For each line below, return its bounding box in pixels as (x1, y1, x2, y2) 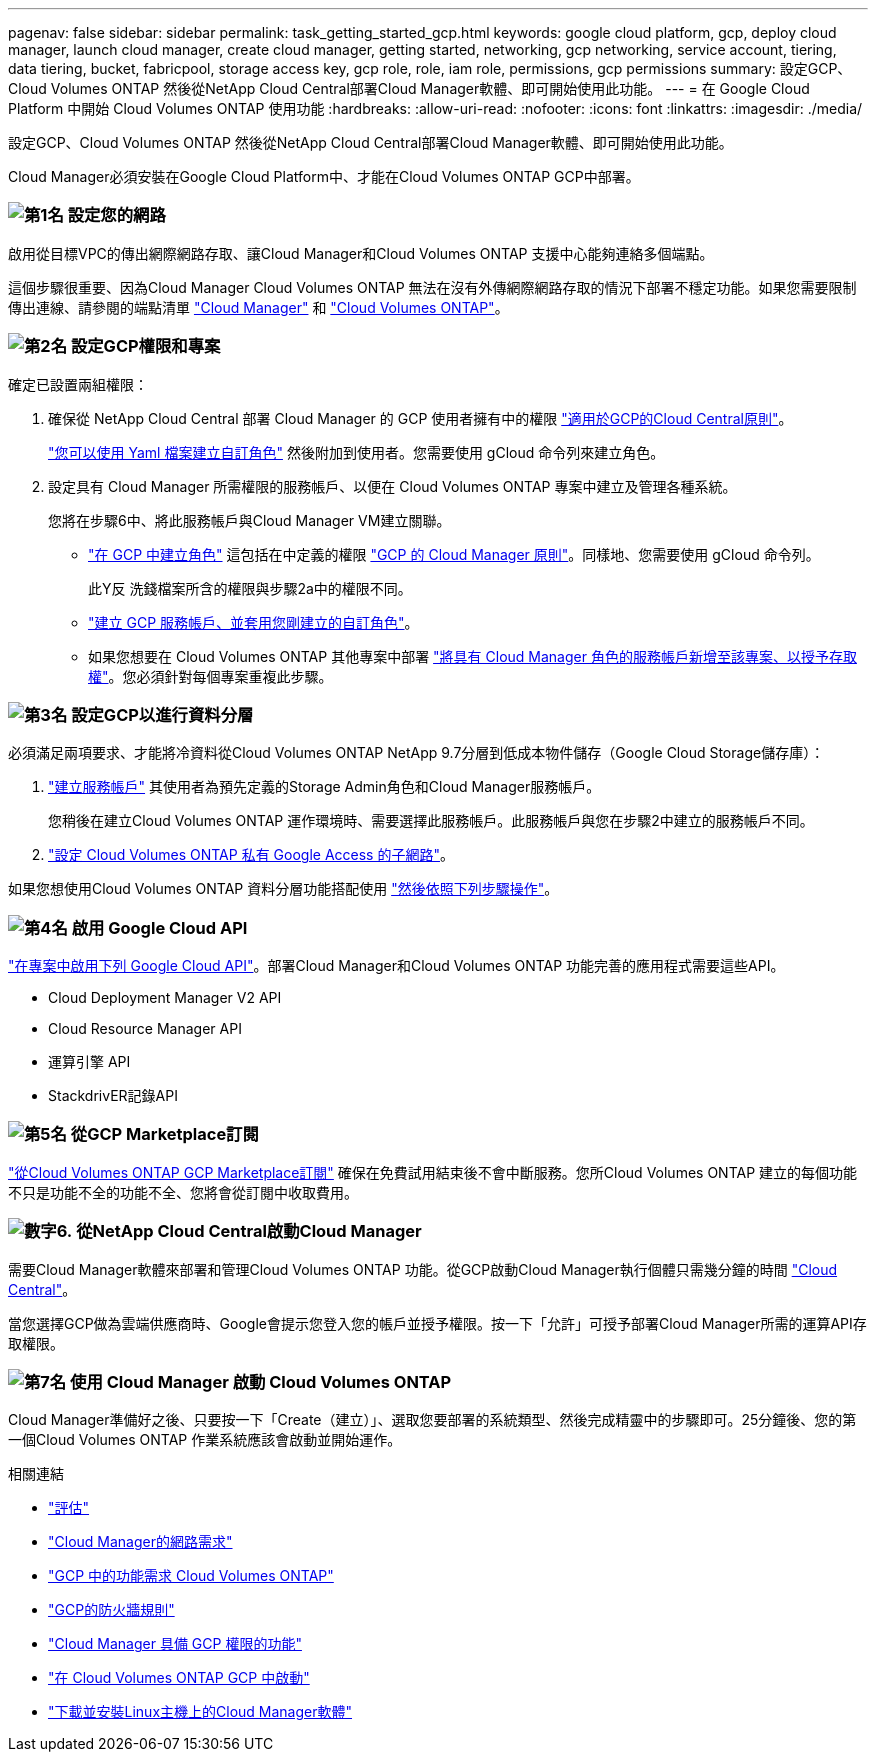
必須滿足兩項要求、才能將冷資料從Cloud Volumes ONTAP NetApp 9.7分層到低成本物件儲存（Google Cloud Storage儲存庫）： (8, 744, 825, 762)
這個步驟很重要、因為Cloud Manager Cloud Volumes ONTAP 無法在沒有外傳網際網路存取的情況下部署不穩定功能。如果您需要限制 (8, 278, 857, 296)
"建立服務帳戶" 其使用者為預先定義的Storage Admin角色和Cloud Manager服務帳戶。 (48, 778, 601, 796)
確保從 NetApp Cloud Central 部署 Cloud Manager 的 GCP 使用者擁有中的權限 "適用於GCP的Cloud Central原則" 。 (48, 409, 793, 427)
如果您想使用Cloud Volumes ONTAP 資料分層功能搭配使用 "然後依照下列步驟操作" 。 (8, 880, 559, 898)
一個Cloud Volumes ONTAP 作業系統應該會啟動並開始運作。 (8, 1431, 402, 1449)
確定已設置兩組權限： (8, 375, 148, 393)
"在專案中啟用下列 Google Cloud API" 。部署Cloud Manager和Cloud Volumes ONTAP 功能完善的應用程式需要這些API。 (8, 957, 785, 974)
